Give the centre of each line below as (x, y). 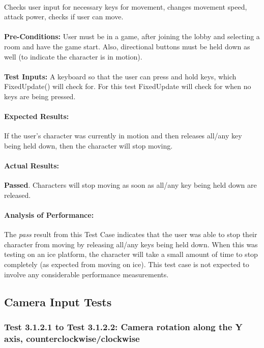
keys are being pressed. (40, 96)
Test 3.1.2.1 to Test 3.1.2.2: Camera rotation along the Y (123, 326)
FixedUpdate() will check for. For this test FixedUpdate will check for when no (128, 86)
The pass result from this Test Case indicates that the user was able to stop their (131, 234)
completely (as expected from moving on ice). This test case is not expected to (127, 264)
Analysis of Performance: (49, 215)
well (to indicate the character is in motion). (73, 56)
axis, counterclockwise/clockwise (72, 338)
